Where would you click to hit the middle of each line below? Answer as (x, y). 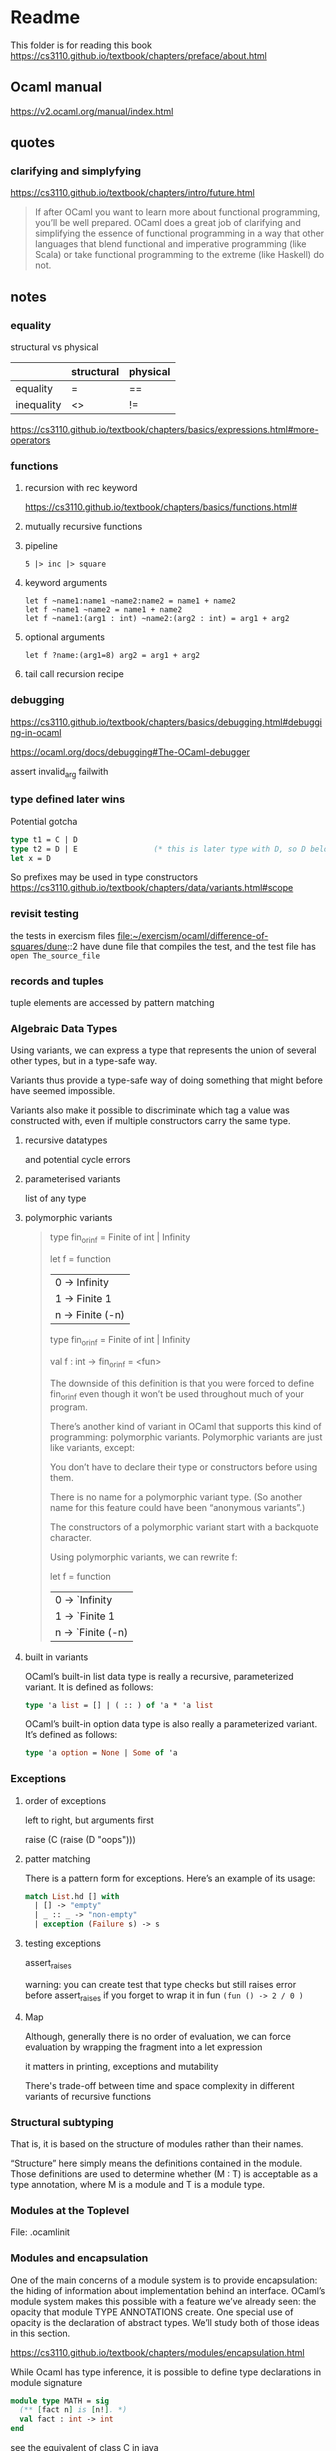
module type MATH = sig (60, 2401)
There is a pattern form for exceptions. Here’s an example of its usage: (170, 1878)
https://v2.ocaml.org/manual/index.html (92, 111)
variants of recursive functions (88, 2096)
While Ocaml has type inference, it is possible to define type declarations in (166, 2372)
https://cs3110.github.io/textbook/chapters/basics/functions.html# (161, 507)
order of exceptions (65, 1800)
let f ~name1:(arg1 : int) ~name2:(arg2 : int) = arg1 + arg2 (157, 619)
